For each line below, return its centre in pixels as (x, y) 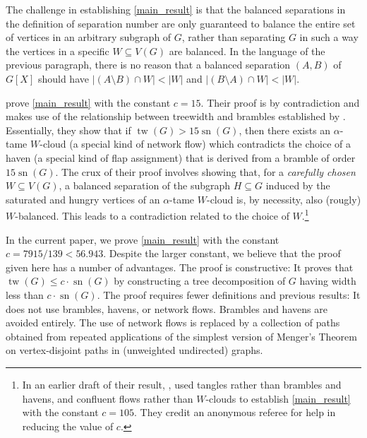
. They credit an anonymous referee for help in (235, 412)
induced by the (298, 185)
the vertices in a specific (58, 51)
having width (328, 281)
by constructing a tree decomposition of (200, 281)
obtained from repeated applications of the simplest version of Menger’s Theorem (181, 336)
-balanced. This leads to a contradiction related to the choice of (152, 215)
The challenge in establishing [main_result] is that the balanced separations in (176, 9)
